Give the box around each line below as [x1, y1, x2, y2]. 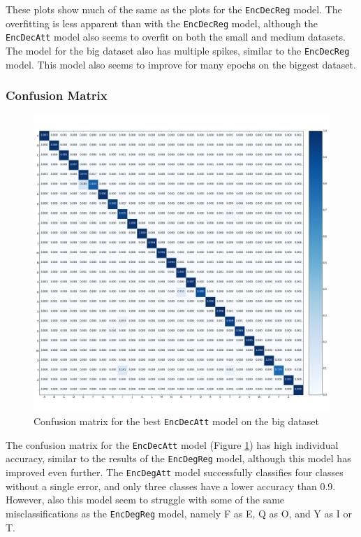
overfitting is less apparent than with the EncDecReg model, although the [6, 15, 318, 30]
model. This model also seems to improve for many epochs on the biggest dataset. [6, 57, 356, 71]
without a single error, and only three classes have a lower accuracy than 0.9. [6, 478, 336, 493]
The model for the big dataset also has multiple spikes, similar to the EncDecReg [6, 43, 350, 57]
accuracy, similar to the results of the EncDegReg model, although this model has [6, 451, 351, 466]
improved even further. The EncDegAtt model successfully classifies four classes [6, 465, 344, 479]
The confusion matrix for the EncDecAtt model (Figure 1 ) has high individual [6, 437, 339, 452]
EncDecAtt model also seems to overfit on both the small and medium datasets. [6, 29, 346, 44]
